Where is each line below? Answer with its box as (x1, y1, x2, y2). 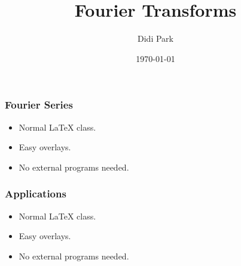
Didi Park (138, 32, 173, 45)
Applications (5, 186, 66, 201)
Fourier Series (5, 97, 73, 112)
